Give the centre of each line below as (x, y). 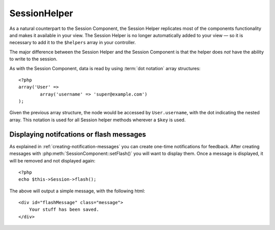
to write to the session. (33, 59)
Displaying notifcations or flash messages (78, 134)
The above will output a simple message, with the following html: (77, 191)
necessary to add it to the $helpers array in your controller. (73, 43)
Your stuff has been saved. (64, 210)
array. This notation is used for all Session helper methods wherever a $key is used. (98, 120)
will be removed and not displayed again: (52, 160)
